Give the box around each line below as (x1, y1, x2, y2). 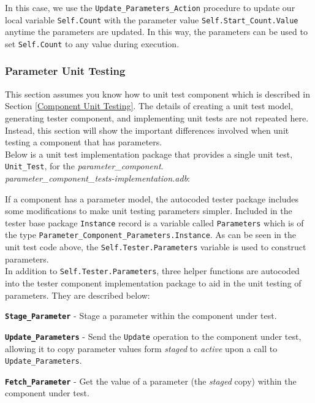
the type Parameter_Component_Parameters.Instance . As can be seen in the (5, 228, 296, 241)
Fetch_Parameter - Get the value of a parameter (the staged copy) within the (5, 374, 297, 387)
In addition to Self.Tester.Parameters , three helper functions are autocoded (5, 264, 300, 277)
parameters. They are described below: (5, 288, 150, 301)
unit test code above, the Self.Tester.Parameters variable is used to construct (5, 240, 306, 253)
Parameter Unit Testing (5, 63, 126, 79)
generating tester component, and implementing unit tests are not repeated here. (5, 111, 309, 124)
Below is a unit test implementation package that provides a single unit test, (5, 147, 293, 160)
